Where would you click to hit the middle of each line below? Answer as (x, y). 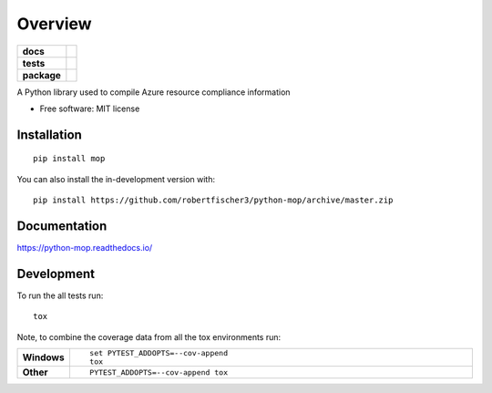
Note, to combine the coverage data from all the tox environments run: (149, 336)
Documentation (62, 226)
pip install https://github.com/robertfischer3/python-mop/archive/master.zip (213, 200)
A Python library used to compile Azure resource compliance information (154, 92)
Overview (54, 24)
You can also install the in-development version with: (116, 179)
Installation (49, 134)
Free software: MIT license (90, 109)
